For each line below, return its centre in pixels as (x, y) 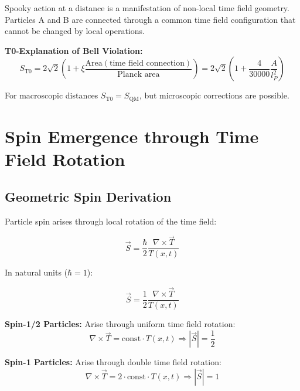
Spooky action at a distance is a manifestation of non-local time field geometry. (147, 8)
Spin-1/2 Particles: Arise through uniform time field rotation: (120, 324)
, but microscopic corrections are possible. (214, 95)
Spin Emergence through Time (132, 136)
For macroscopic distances (52, 95)
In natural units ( (36, 272)
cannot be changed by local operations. (75, 31)
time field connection (147, 63)
